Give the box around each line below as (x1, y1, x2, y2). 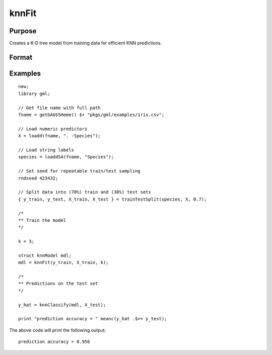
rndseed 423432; (18, 175, 58, 181)
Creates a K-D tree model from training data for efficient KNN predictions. (9, 40, 162, 46)
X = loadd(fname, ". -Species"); (18, 133, 101, 139)
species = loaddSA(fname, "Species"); (18, 154, 114, 160)
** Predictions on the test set (18, 281, 98, 287)
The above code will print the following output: (9, 327, 106, 333)
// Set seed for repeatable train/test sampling (18, 168, 141, 174)
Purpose (9, 27, 37, 35)
